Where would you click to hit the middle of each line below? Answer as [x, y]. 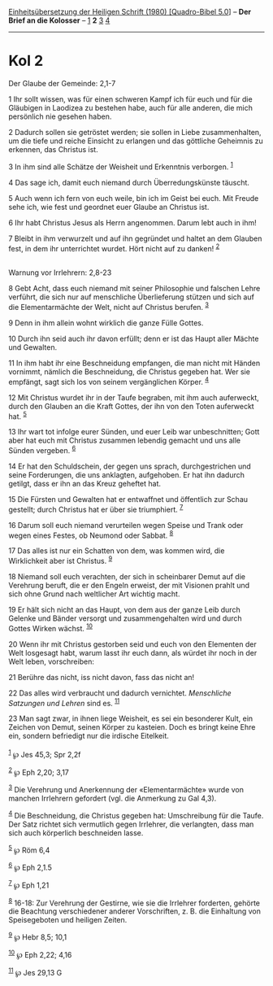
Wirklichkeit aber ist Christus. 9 [61, 560]
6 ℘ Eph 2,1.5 [30, 867]
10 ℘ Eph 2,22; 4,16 [40, 954]
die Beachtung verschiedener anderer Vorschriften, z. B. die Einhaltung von [135, 911]
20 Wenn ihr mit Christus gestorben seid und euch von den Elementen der [133, 644]
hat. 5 [17, 416]
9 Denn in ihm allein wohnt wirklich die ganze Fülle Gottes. [106, 323]
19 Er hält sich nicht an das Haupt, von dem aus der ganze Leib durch [125, 609]
